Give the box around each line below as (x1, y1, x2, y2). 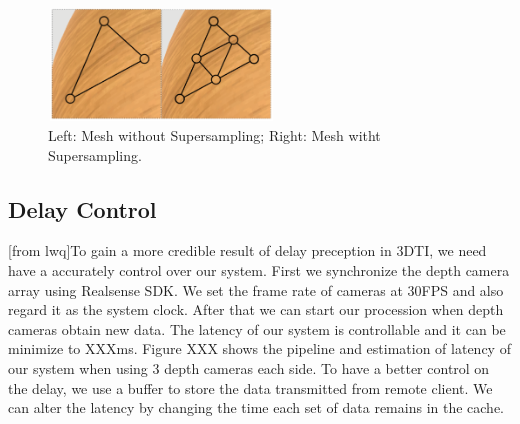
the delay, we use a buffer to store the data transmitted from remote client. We (8, 377, 493, 398)
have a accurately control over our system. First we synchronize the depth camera (8, 259, 510, 280)
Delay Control (8, 193, 157, 224)
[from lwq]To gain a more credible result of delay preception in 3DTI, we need (8, 240, 487, 261)
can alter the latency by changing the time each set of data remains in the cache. (8, 397, 505, 418)
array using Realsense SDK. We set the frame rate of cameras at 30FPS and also (8, 279, 504, 300)
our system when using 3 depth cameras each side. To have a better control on (8, 357, 490, 378)
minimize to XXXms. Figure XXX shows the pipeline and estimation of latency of (8, 338, 511, 359)
